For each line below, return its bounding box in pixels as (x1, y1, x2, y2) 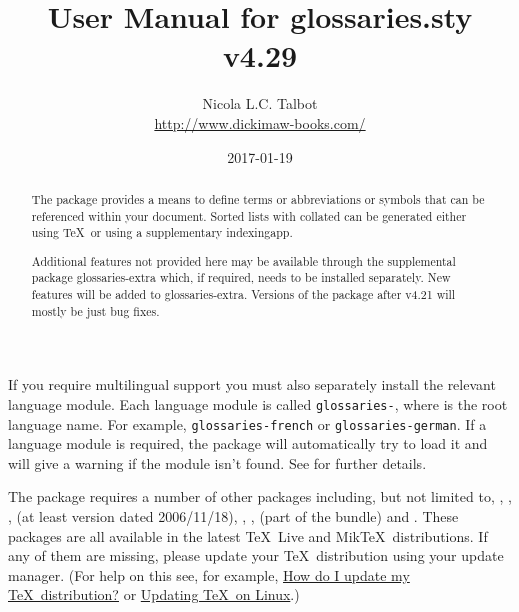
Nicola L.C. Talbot (202, 93, 318, 114)
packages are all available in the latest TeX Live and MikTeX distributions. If (8, 525, 488, 546)
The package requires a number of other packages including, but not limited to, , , (8, 486, 512, 507)
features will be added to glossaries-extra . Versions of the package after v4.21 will (31, 286, 456, 303)
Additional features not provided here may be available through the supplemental (31, 252, 456, 269)
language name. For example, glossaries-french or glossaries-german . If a (8, 413, 487, 434)
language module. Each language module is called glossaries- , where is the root (8, 393, 508, 414)
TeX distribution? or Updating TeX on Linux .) (8, 584, 300, 605)
